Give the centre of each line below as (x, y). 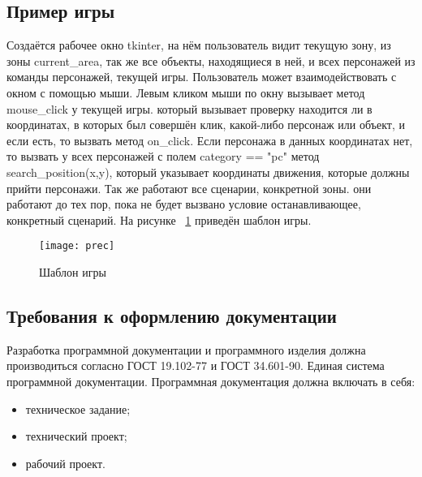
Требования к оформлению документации (172, 315)
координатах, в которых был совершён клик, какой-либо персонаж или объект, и (206, 125)
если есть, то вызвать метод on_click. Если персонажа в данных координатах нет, (210, 140)
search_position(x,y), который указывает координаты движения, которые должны (208, 172)
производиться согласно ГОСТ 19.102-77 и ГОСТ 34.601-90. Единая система (196, 365)
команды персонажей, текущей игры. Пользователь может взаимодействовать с (202, 77)
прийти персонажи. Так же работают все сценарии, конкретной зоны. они (189, 188)
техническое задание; (78, 408)
